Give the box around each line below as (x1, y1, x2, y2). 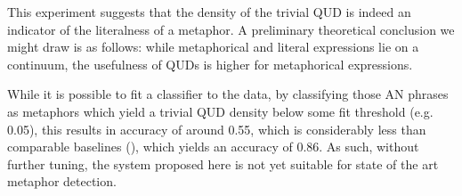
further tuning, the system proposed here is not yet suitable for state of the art (7, 154, 439, 173)
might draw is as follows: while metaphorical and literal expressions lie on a (7, 37, 419, 56)
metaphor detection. (7, 172, 117, 191)
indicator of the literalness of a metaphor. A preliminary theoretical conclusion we (7, 20, 455, 38)
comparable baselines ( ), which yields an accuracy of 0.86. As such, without (7, 137, 419, 156)
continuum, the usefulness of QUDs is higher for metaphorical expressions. (7, 54, 413, 73)
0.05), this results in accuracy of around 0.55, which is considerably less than (7, 119, 426, 138)
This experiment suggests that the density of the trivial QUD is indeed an (7, 3, 411, 20)
